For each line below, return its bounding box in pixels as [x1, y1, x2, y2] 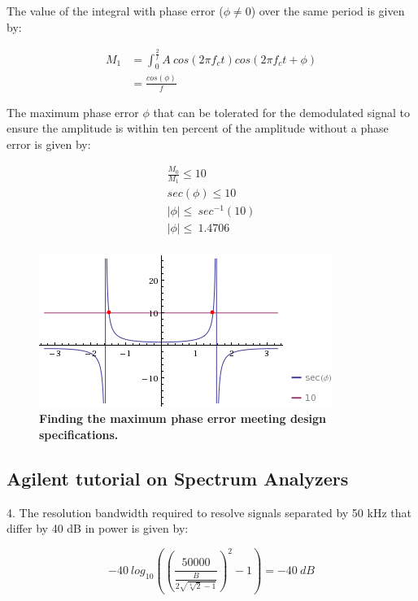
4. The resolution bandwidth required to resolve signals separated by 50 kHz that [7, 503, 411, 520]
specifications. [39, 425, 119, 442]
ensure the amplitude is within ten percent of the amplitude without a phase [7, 120, 389, 137]
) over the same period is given [250, 2, 405, 19]
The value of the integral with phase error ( [7, 2, 224, 19]
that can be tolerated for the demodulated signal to [153, 103, 410, 120]
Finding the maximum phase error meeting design [39, 410, 327, 427]
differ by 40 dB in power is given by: [7, 520, 189, 537]
